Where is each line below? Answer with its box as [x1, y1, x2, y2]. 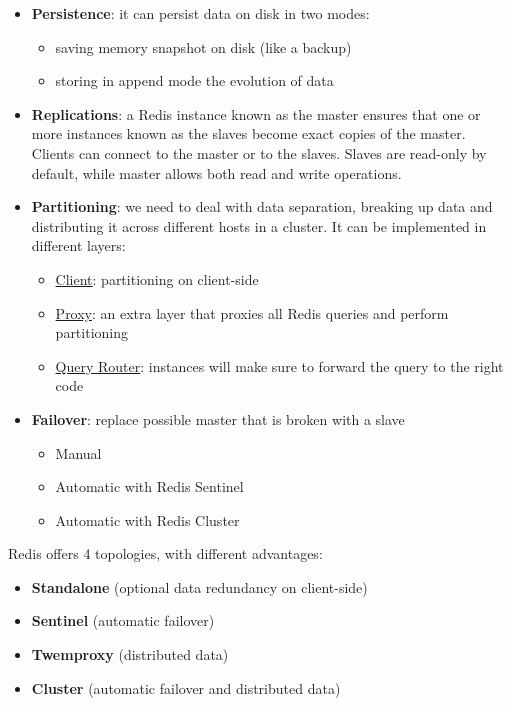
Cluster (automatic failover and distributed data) [31, 677, 341, 698]
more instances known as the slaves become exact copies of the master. [31, 123, 466, 144]
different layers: [31, 235, 126, 256]
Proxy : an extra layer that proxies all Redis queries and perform [55, 302, 449, 323]
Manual [55, 442, 102, 463]
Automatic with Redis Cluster [55, 509, 240, 530]
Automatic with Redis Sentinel [55, 476, 244, 497]
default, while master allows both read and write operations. [31, 162, 402, 183]
